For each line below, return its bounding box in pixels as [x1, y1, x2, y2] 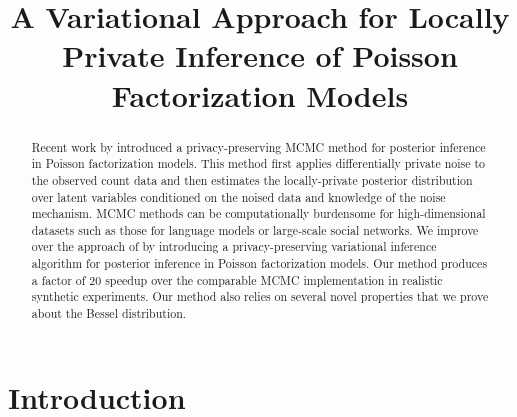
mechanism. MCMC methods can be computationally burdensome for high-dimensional [31, 205, 486, 222]
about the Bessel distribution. [31, 305, 187, 322]
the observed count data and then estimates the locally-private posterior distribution [31, 171, 473, 188]
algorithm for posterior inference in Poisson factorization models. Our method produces [31, 255, 488, 272]
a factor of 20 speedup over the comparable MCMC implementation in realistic [31, 271, 443, 288]
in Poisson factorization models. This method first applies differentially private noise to [31, 155, 486, 172]
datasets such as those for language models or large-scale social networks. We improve [31, 221, 479, 238]
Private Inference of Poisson [62, 35, 458, 76]
